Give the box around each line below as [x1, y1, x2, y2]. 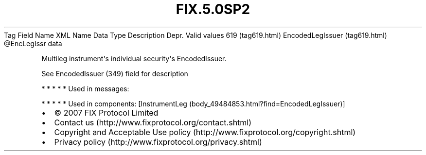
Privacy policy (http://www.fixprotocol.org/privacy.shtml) [54, 137, 262, 147]
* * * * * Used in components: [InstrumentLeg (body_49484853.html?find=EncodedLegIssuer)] [41, 99, 345, 108]
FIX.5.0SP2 [176, 1, 250, 17]
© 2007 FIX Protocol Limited [54, 107, 159, 118]
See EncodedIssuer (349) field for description [41, 69, 188, 78]
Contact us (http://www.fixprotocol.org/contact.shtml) [54, 117, 252, 127]
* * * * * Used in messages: [41, 84, 129, 93]
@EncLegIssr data [4, 39, 62, 48]
